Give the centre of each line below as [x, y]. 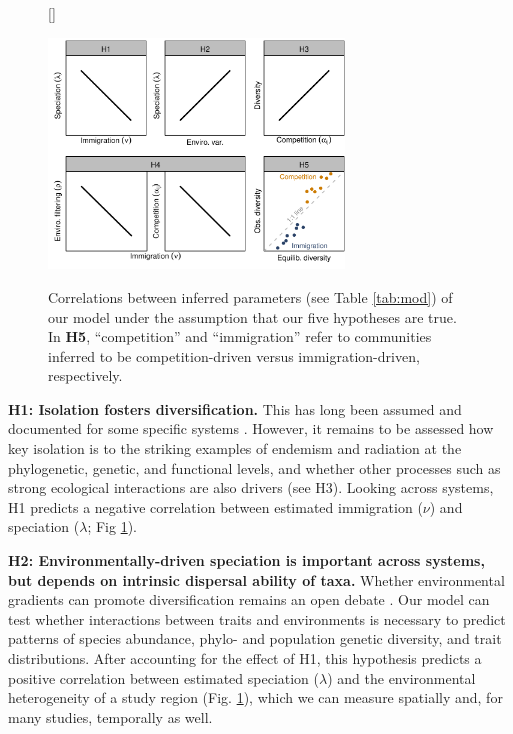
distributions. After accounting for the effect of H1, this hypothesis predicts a [245, 658]
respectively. [85, 375]
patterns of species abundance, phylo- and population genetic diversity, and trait [255, 638]
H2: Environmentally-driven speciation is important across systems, [246, 560]
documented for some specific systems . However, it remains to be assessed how [251, 428]
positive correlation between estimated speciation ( [164, 677]
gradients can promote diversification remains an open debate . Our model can [249, 599]
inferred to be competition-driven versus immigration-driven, [234, 355]
